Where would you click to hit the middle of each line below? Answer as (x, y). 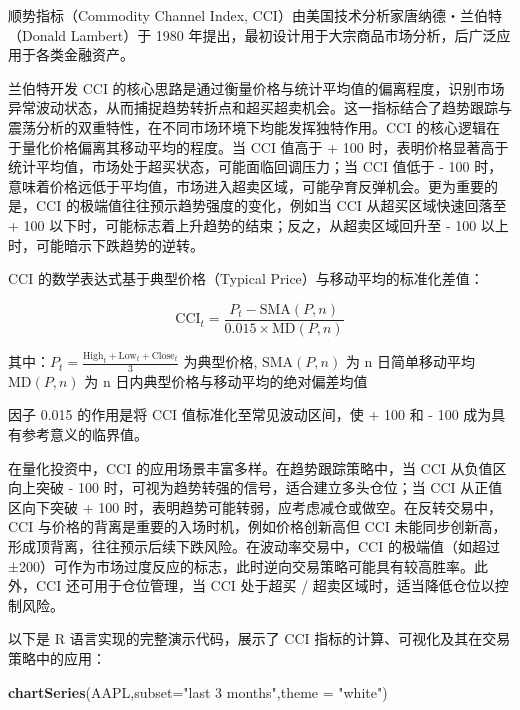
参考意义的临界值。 (84, 434)
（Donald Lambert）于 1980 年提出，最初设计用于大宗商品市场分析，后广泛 (252, 34)
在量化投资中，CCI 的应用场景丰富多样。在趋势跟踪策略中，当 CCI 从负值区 (257, 467)
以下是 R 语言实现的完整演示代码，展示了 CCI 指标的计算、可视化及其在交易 (259, 638)
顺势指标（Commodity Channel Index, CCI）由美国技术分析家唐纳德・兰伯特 (255, 15)
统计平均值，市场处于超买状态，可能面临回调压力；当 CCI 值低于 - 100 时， (255, 166)
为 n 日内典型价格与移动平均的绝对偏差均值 (226, 380)
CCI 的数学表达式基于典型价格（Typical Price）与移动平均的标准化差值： (246, 278)
